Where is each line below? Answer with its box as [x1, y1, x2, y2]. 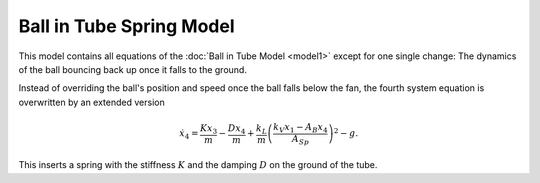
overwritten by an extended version [18, 96, 165, 108]
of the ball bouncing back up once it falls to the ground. [18, 63, 247, 75]
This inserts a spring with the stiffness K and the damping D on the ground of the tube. [18, 159, 378, 171]
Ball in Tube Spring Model [18, 15, 235, 37]
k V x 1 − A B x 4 [273, 121, 329, 135]
